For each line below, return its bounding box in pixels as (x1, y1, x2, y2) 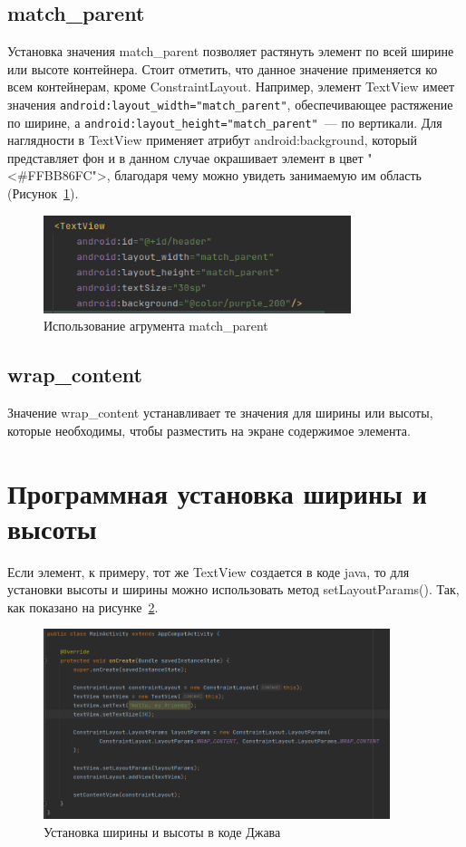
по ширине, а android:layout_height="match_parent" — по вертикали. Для (7, 112, 442, 131)
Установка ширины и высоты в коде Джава (44, 822, 281, 841)
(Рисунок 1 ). (7, 184, 79, 203)
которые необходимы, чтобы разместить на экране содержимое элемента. (7, 420, 411, 439)
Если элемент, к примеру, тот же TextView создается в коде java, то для (7, 562, 410, 581)
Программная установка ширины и (7, 474, 427, 511)
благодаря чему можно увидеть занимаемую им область (114, 166, 422, 185)
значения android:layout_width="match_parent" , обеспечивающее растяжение (7, 94, 453, 113)
